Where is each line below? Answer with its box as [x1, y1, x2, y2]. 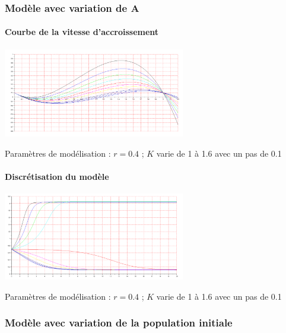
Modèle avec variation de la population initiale [5, 315, 233, 330]
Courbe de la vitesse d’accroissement [5, 26, 159, 38]
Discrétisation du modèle [5, 170, 109, 182]
